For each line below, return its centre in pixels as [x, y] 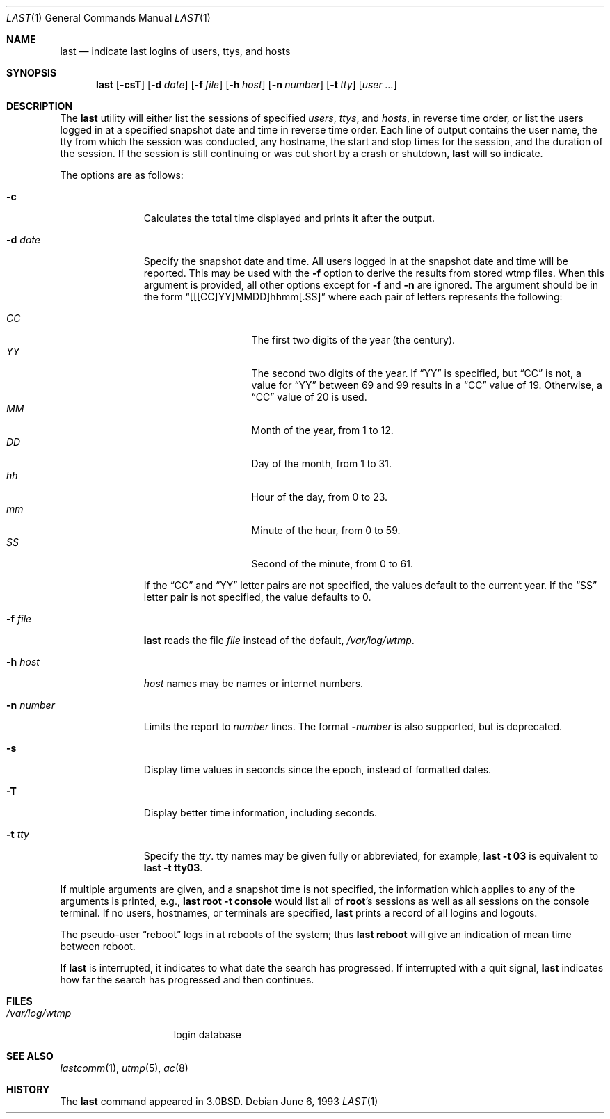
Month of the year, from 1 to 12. [322, 430]
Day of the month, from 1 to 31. [321, 464]
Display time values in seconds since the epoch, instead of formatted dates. [318, 770]
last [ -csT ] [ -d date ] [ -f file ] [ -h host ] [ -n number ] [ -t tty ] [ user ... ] [247, 84]
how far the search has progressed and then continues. [187, 980]
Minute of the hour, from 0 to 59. [326, 530]
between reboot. [98, 946]
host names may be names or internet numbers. [254, 683]
